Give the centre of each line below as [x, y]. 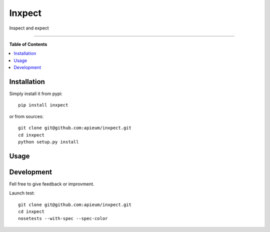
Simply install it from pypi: [36, 94]
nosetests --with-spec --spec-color [63, 218]
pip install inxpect [43, 105]
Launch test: [22, 193]
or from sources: [26, 116]
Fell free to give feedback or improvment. [52, 184]
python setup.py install [48, 142]
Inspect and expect [29, 28]
